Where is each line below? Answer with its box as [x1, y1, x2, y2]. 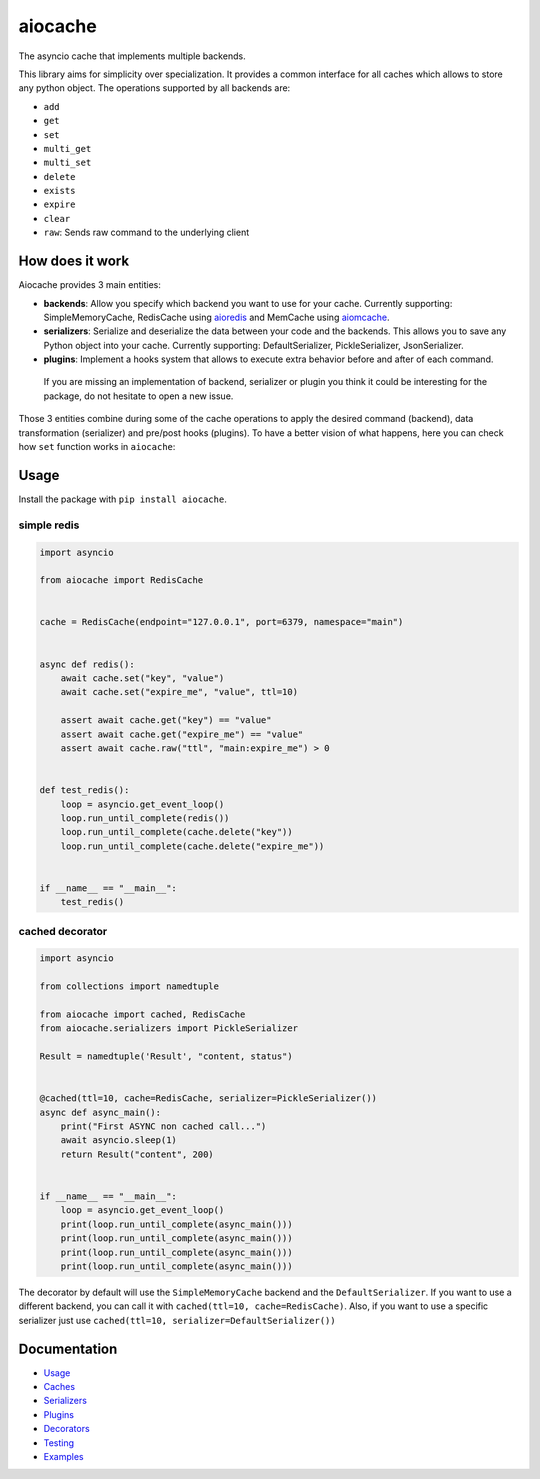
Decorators [43, 1423, 90, 1435]
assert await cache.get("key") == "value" [60, 715, 272, 726]
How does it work [18, 253, 130, 270]
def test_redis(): [39, 785, 130, 796]
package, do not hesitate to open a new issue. [43, 390, 234, 402]
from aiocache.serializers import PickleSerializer [39, 1023, 299, 1034]
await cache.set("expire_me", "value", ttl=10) [60, 686, 299, 698]
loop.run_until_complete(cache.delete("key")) [60, 826, 294, 838]
